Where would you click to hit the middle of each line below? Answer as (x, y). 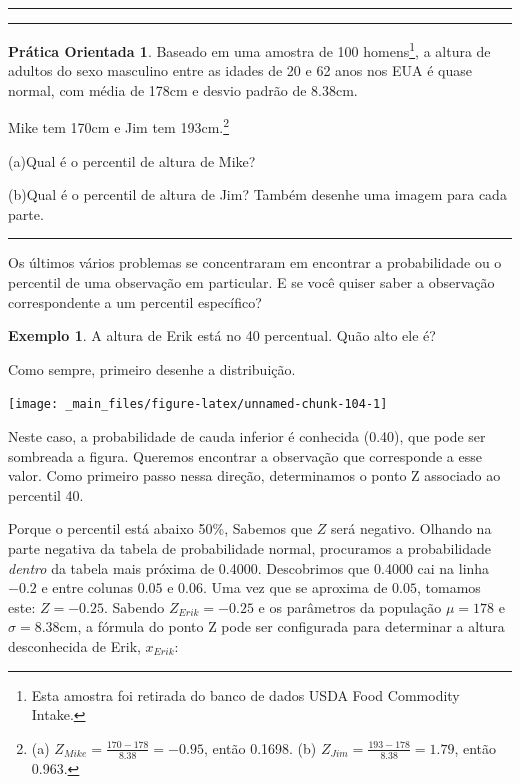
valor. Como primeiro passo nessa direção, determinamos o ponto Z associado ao (254, 475)
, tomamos (448, 587)
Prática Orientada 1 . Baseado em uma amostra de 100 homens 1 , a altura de (249, 49)
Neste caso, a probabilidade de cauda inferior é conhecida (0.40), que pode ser (247, 436)
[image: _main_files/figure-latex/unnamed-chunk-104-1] (198, 404)
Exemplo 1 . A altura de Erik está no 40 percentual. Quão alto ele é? (222, 335)
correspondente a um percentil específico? (135, 301)
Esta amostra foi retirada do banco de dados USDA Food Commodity (245, 694)
